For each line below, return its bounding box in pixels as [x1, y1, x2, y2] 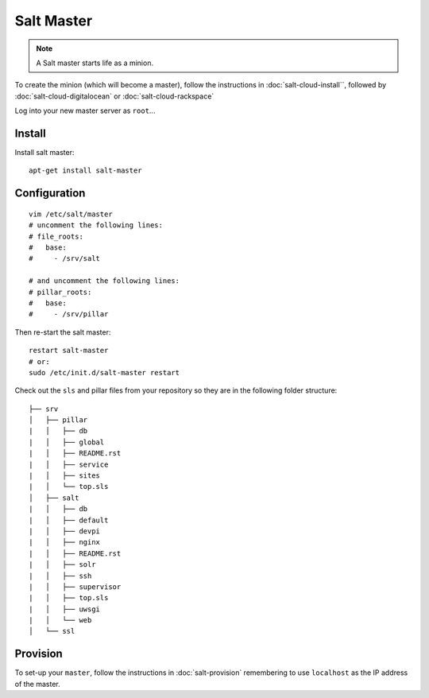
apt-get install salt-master [29, 166, 142, 175]
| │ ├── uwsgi [29, 604, 101, 614]
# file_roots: [29, 231, 83, 241]
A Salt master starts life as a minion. [36, 58, 154, 68]
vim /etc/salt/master [29, 209, 113, 219]
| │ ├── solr [29, 560, 96, 569]
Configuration [14, 187, 86, 200]
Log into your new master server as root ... [14, 106, 156, 115]
